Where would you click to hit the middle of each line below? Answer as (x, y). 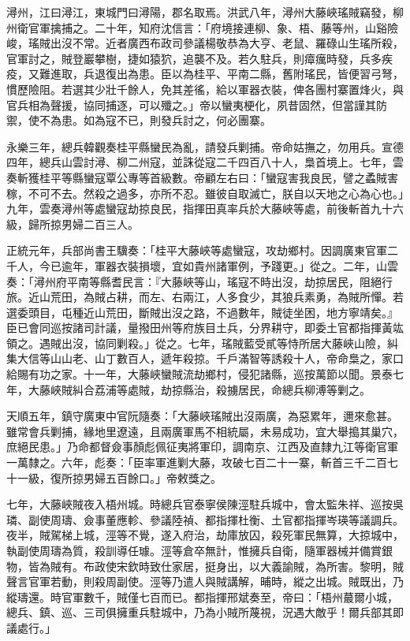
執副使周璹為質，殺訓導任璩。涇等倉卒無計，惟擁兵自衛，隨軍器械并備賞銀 (199, 550)
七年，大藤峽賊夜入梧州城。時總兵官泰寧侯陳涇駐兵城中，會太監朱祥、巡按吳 (205, 504)
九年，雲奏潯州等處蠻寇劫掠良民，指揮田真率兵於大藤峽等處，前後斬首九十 (199, 209)
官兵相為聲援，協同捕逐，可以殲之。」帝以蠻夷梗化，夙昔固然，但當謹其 (191, 104)
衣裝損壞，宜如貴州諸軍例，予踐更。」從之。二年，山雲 (257, 265)
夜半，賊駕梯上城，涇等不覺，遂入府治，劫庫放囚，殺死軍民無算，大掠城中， (205, 535)
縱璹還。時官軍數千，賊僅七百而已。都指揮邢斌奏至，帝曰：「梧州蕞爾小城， (202, 596)
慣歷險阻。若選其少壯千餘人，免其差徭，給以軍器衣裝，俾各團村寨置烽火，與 (205, 89)
